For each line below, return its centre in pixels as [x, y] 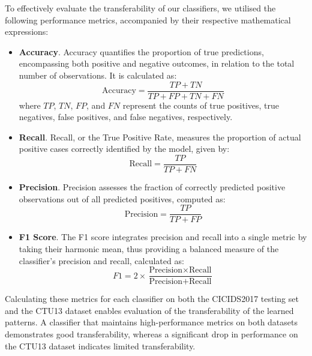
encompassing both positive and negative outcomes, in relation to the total [157, 63]
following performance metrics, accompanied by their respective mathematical [148, 20]
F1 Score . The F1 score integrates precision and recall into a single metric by [163, 237]
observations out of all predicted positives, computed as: [122, 198]
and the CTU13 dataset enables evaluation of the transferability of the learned [149, 310]
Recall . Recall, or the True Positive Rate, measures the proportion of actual [160, 137]
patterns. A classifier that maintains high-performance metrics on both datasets [151, 322]
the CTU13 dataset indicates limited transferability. [100, 345]
